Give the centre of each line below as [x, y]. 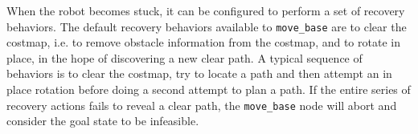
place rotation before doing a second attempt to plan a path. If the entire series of [209, 89]
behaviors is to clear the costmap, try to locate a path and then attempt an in [199, 73]
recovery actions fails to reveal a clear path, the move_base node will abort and [202, 105]
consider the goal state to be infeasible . [103, 121]
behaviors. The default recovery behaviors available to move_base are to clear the [207, 26]
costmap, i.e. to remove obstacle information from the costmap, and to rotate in [203, 42]
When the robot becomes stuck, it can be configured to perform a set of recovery [206, 10]
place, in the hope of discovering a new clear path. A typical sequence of [184, 57]
